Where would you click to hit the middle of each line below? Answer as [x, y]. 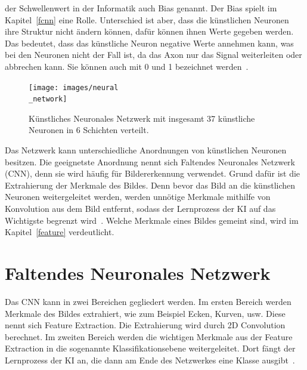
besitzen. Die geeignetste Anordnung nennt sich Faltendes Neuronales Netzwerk [150, 161]
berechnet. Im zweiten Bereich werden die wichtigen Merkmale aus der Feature [149, 336]
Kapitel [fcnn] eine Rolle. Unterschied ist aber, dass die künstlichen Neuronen [147, 19]
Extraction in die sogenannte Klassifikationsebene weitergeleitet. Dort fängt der [150, 348]
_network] [48, 99]
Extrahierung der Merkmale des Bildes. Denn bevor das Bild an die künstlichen [150, 185]
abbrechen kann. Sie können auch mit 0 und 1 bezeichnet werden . [127, 66]
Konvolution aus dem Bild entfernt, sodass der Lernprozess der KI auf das [140, 209]
